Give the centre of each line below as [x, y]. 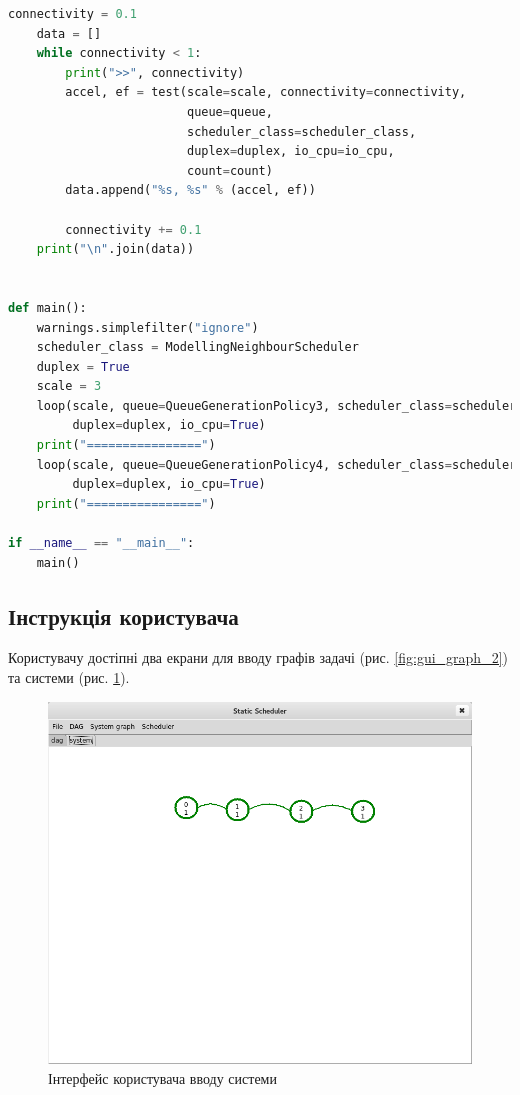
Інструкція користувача [123, 615]
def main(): [47, 307]
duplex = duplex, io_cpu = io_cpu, [290, 151]
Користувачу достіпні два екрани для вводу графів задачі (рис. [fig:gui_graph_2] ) [258, 657]
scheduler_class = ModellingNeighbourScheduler [197, 347]
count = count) [229, 170]
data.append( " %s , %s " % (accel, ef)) [190, 190]
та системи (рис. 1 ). [69, 677]
